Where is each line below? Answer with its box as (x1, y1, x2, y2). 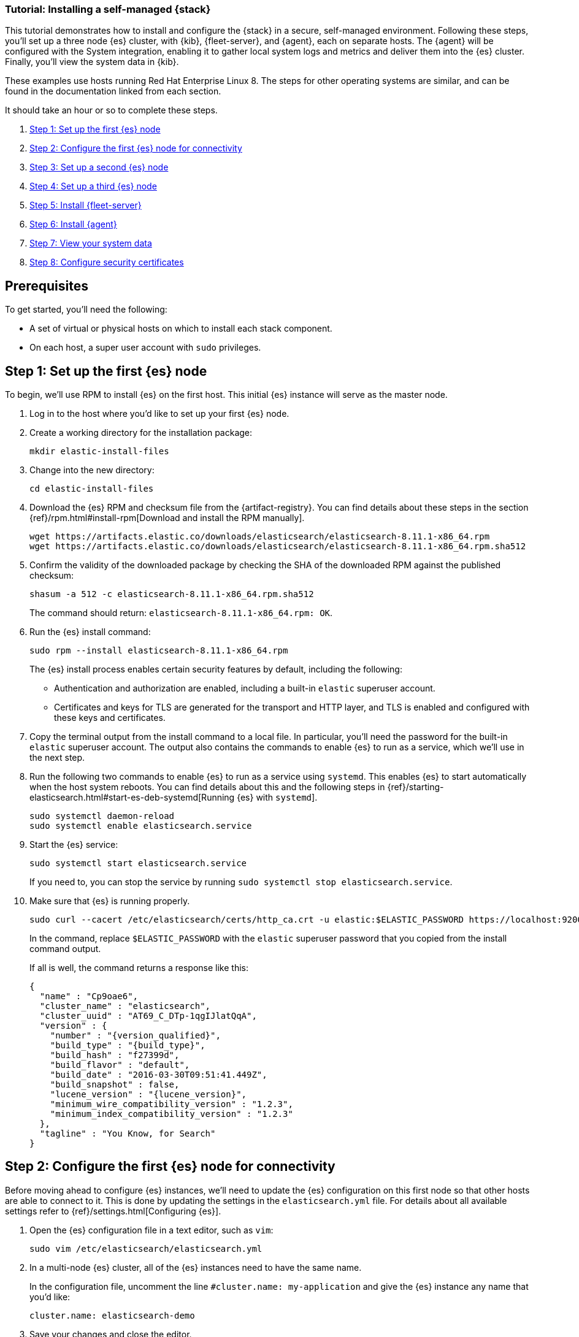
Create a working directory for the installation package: (29, 427, 253, 438)
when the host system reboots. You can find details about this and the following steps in (29, 782, 385, 793)
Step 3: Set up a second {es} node (29, 162, 169, 173)
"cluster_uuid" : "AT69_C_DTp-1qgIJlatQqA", (39, 1011, 257, 1021)
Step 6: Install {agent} (29, 219, 117, 230)
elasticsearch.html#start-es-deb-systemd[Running (29, 792, 235, 803)
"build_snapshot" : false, (50, 1080, 180, 1090)
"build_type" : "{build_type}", (50, 1040, 205, 1051)
